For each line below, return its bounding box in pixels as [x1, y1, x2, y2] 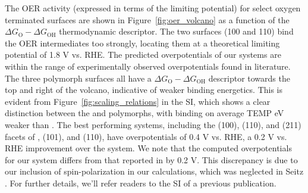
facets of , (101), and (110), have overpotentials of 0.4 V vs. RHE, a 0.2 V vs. [5, 130, 287, 142]
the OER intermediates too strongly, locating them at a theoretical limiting [5, 36, 280, 49]
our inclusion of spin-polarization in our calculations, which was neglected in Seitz [5, 165, 304, 178]
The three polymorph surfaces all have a [5, 71, 152, 84]
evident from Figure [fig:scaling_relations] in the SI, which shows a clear [5, 95, 271, 107]
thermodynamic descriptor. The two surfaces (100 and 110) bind [59, 25, 294, 38]
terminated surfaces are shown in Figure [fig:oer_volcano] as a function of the [5, 13, 290, 26]
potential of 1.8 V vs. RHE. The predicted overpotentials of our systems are [5, 48, 281, 61]
